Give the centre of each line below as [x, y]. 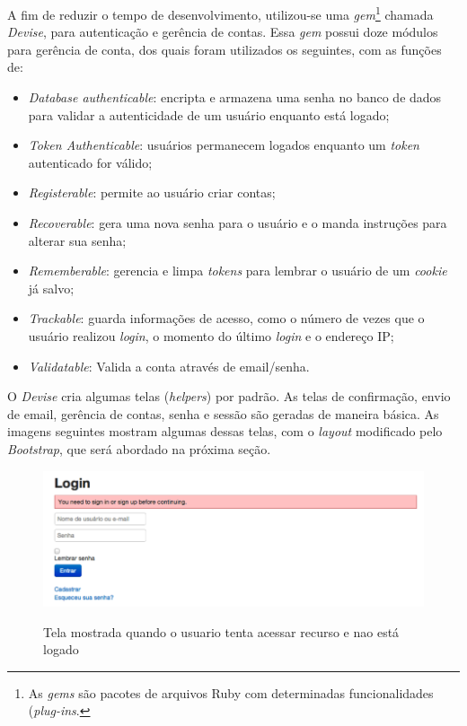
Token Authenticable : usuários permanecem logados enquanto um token [224, 145]
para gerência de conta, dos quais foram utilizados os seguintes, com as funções [225, 49]
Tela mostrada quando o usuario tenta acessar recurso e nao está [221, 631]
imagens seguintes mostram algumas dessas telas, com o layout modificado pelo [225, 431]
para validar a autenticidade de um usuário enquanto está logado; [209, 114]
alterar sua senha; [77, 240]
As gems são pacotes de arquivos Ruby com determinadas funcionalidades [231, 692]
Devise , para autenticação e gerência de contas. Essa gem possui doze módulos [223, 32]
